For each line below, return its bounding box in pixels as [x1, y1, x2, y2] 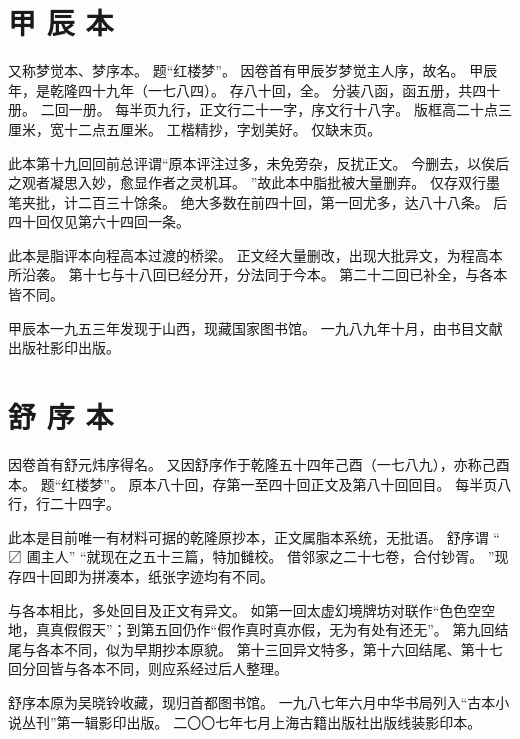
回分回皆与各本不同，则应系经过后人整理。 [8, 658, 288, 679]
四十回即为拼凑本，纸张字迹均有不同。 [21, 565, 274, 586]
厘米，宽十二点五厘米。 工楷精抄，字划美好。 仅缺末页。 [8, 118, 382, 139]
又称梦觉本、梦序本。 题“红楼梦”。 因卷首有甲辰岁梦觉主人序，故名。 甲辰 [8, 60, 498, 81]
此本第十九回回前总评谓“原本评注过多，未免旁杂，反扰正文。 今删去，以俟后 [8, 152, 510, 173]
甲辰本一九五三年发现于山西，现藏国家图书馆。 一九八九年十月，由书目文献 [8, 317, 503, 338]
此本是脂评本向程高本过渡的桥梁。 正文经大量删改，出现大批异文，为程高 [8, 244, 489, 265]
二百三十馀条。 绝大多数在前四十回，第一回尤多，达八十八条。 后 [77, 191, 508, 212]
